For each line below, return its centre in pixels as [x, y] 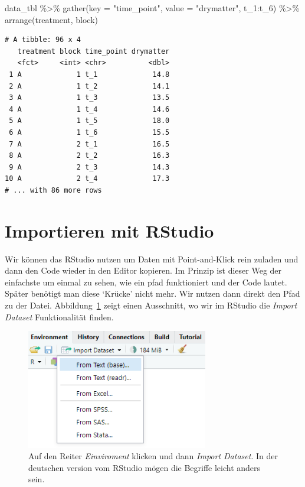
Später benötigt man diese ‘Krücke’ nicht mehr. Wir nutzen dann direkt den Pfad [152, 293]
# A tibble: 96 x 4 [43, 40]
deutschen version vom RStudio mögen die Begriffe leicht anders [145, 467]
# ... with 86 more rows [53, 190]
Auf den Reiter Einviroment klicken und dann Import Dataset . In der [153, 456]
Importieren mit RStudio [109, 230]
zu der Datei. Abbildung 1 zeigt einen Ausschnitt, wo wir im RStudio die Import [151, 305]
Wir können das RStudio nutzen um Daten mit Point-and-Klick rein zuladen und [152, 259]
